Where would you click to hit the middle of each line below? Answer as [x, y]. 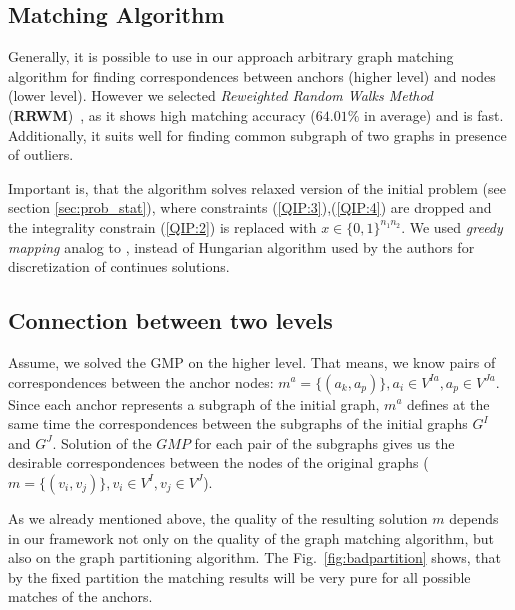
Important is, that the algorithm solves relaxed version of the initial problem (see [257, 187]
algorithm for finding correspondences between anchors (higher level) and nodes [252, 75]
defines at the [448, 403]
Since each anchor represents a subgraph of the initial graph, [194, 403]
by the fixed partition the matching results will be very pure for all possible [239, 576]
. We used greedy [452, 226]
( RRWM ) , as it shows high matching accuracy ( [162, 114]
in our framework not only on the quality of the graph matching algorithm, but [251, 537]
